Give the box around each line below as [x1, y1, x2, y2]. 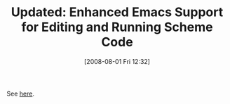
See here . [6, 89, 34, 98]
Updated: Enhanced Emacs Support [11, 4, 224, 20]
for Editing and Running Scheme [21, 19, 213, 35]
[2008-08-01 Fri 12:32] [84, 57, 150, 65]
